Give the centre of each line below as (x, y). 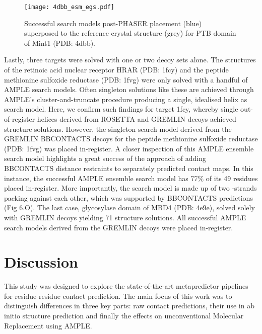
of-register (20, 119)
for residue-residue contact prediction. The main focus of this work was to (118, 296)
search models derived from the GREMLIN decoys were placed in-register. (119, 227)
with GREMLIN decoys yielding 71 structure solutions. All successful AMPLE (125, 217)
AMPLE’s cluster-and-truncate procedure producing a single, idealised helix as (126, 99)
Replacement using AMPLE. (48, 325)
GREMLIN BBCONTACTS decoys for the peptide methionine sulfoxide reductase (131, 139)
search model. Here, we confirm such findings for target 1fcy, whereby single (121, 109)
